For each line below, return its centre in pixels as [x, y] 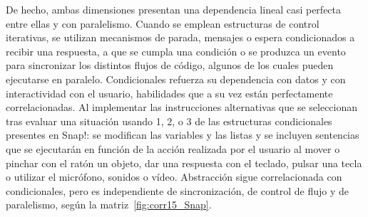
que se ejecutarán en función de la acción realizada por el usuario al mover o [173, 148]
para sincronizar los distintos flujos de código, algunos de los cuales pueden [170, 65]
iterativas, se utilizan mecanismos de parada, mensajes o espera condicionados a [180, 37]
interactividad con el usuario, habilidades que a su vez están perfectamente [169, 93]
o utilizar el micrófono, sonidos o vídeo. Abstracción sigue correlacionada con [174, 177]
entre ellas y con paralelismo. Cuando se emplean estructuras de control [163, 23]
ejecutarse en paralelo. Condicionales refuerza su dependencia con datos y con [176, 79]
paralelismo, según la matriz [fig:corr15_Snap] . [109, 205]
